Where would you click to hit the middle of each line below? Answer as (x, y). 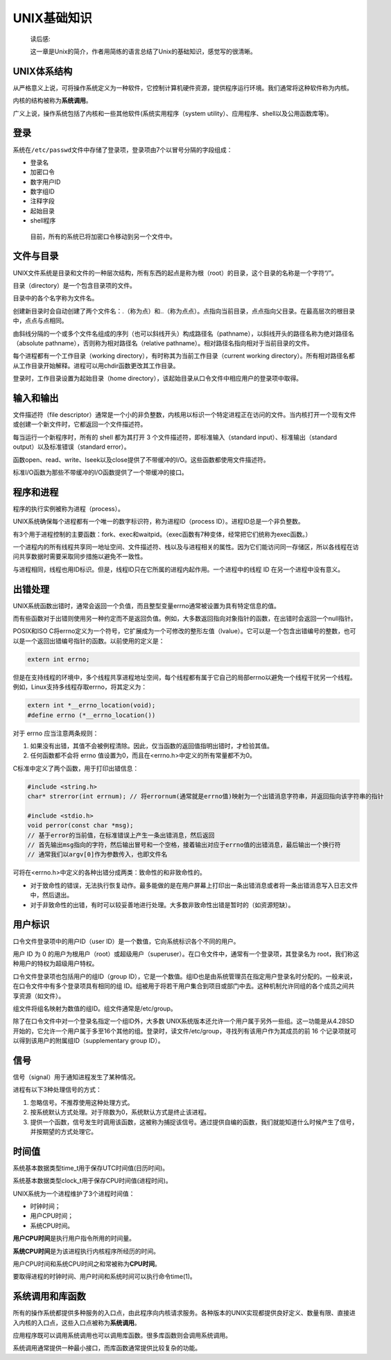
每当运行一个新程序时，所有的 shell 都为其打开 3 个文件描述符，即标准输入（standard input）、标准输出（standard (175, 437)
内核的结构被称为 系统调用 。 (52, 101)
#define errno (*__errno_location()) (92, 715)
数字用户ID (45, 182)
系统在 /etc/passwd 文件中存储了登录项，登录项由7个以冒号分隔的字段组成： (123, 150)
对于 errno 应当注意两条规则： (56, 733)
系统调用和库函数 (49, 1297)
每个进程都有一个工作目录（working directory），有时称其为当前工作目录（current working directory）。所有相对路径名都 (184, 356)
